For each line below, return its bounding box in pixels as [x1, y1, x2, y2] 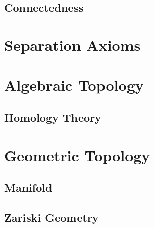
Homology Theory [4, 109, 101, 125]
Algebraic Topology [4, 74, 144, 95]
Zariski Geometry [4, 209, 99, 225]
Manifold [4, 180, 53, 195]
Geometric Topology [4, 144, 150, 165]
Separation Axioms [4, 34, 141, 55]
